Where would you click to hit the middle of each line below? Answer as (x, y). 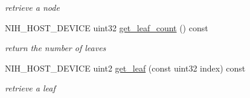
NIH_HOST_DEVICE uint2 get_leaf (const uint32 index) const (125, 68)
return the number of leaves (56, 48)
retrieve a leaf (30, 88)
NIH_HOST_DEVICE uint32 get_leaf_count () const (107, 27)
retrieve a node (32, 7)
